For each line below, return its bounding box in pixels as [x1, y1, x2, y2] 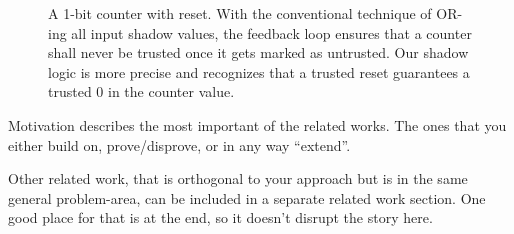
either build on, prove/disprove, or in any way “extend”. [8, 134, 351, 155]
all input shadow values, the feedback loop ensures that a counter [71, 22, 472, 43]
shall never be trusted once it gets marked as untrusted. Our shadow [48, 42, 469, 63]
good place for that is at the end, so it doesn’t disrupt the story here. [8, 207, 433, 228]
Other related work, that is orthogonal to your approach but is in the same [8, 168, 468, 189]
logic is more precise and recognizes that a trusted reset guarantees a [48, 61, 470, 82]
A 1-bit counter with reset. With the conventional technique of [48, 3, 432, 23]
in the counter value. [108, 81, 235, 102]
